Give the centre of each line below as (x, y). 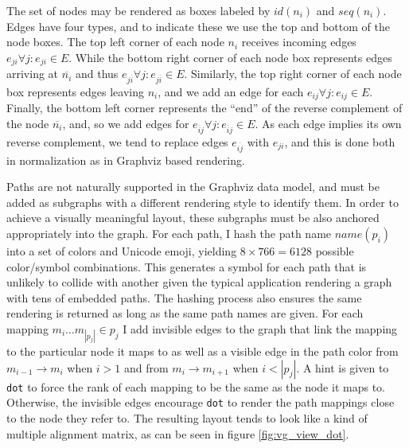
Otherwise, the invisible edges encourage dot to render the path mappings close (201, 402)
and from (146, 367)
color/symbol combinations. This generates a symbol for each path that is (187, 266)
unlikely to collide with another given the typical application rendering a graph (199, 282)
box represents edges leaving (75, 91)
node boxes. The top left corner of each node (115, 42)
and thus (97, 74)
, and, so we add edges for (126, 124)
